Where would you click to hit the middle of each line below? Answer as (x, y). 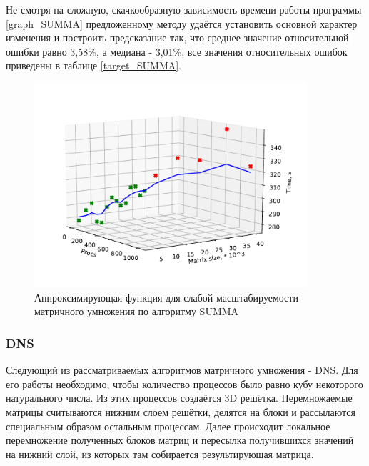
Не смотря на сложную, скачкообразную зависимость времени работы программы (184, 9)
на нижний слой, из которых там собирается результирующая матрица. (160, 453)
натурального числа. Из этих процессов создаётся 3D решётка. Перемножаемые (179, 398)
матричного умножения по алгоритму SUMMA (137, 311)
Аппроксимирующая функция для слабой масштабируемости (166, 297)
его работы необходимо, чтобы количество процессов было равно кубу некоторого (184, 383)
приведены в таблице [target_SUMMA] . (94, 65)
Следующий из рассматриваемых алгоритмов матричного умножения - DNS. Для (182, 370)
